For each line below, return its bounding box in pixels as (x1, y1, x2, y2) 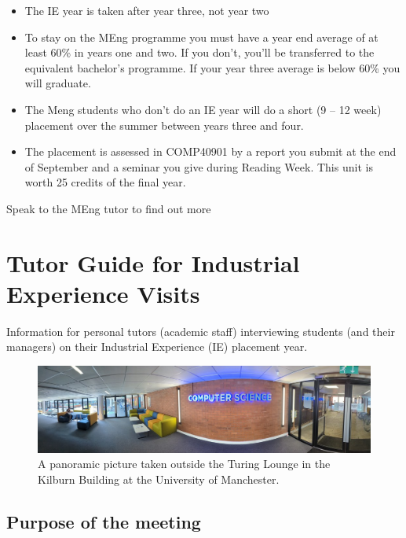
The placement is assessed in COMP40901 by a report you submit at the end (24, 143, 397, 160)
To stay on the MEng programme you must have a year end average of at (24, 28, 379, 45)
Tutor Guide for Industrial (6, 246, 300, 278)
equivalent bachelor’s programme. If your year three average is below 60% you (24, 59, 401, 76)
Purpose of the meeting (6, 509, 201, 533)
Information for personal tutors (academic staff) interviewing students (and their (6, 322, 395, 339)
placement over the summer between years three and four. (24, 116, 304, 133)
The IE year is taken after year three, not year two (24, 2, 269, 18)
